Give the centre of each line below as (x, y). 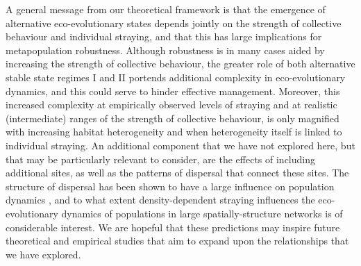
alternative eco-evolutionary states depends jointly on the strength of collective (174, 23)
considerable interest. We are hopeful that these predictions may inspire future (173, 227)
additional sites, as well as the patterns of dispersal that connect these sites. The (177, 173)
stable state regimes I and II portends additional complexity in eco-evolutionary (176, 77)
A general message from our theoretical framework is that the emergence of (166, 9)
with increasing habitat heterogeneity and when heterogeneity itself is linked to (174, 132)
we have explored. (43, 254)
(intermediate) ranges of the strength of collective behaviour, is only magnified (173, 118)
